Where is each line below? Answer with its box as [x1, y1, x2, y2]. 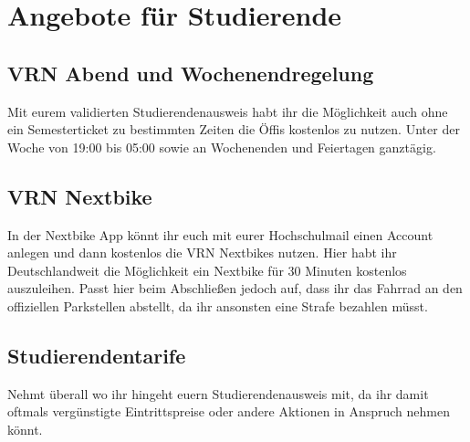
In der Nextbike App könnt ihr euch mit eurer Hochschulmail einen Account [7, 225, 433, 244]
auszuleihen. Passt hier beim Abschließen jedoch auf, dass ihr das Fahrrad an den [7, 279, 463, 298]
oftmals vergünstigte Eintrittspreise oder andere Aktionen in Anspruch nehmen [7, 402, 451, 421]
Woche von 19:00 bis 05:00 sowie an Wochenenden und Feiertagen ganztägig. [7, 137, 436, 156]
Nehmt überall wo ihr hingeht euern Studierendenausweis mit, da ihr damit [7, 384, 429, 403]
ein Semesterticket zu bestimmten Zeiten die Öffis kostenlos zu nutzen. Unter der [7, 120, 460, 139]
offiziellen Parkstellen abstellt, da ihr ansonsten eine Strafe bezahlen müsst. [7, 296, 428, 315]
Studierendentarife [7, 341, 186, 369]
